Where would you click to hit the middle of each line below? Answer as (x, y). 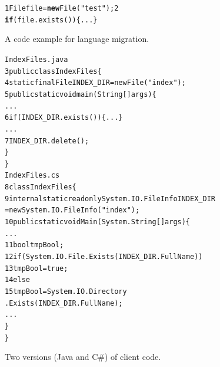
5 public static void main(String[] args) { (81, 94)
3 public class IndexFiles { (53, 71)
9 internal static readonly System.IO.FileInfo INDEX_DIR (110, 199)
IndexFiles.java (36, 59)
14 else (17, 280)
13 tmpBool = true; (36, 268)
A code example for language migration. (77, 39)
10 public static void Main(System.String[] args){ (98, 222)
